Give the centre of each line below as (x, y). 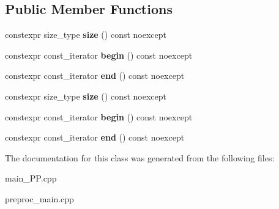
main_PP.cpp (31, 178)
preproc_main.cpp (39, 198)
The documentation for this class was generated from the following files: (140, 157)
